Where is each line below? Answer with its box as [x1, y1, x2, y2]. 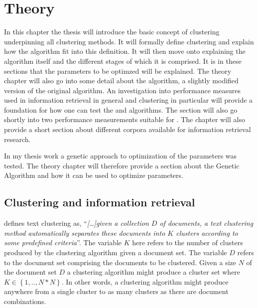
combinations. [4, 296, 46, 306]
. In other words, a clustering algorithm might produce [61, 276, 229, 287]
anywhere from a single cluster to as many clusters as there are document [4, 286, 229, 297]
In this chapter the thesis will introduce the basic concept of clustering [4, 26, 220, 37]
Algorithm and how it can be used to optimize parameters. [4, 170, 183, 180]
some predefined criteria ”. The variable [4, 237, 122, 248]
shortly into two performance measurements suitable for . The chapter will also [4, 114, 245, 125]
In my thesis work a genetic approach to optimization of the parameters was [4, 151, 237, 161]
